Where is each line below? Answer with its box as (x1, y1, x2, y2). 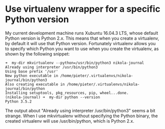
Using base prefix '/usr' (5, 69, 58, 74)
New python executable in (5, 73, 58, 78)
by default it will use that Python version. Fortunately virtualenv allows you (5, 40, 156, 46)
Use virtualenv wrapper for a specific (5, 3, 161, 15)
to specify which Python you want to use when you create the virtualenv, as (5, 46, 159, 52)
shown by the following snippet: (5, 51, 70, 57)
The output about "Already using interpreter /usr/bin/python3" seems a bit (5, 107, 156, 113)
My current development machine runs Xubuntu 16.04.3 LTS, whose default (5, 30, 159, 36)
